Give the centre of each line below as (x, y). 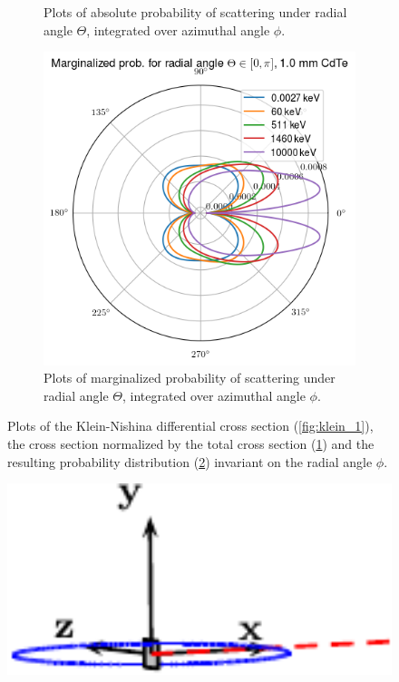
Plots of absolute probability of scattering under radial (195, 12)
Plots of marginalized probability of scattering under (190, 378)
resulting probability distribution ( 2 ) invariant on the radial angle (190, 461)
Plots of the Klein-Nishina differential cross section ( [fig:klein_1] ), (190, 426)
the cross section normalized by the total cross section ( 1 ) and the (191, 444)
